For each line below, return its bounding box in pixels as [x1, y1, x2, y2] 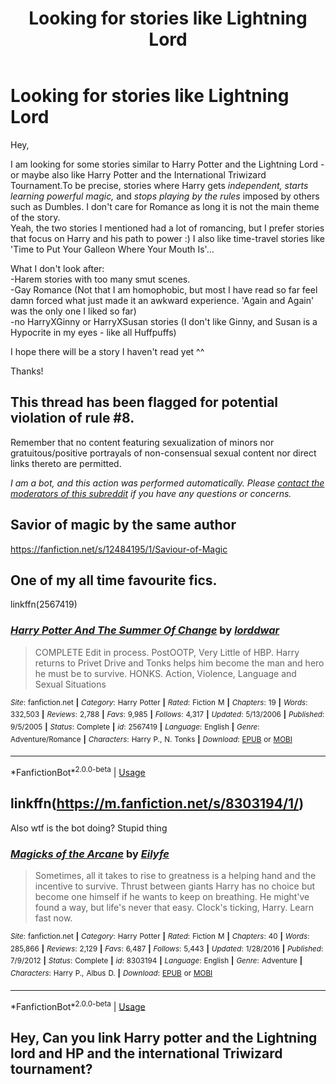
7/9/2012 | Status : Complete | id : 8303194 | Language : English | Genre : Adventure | [10, 956, 303, 966]
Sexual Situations [34, 678, 107, 690]
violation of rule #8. [10, 410, 135, 427]
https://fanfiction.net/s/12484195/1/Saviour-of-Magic [10, 543, 228, 555]
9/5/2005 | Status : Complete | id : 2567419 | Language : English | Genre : [10, 722, 260, 732]
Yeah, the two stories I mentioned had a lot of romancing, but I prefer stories [10, 222, 325, 234]
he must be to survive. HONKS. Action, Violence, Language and [34, 667, 297, 679]
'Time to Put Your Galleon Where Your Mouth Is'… [10, 243, 215, 255]
